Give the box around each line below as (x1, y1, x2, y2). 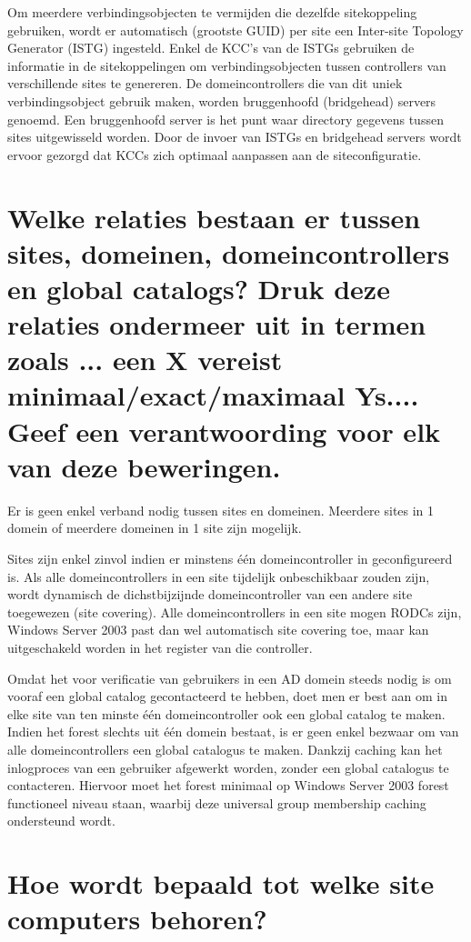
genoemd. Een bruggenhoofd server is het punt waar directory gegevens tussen (7, 109, 444, 128)
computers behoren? (7, 900, 267, 937)
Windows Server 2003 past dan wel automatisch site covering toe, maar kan (7, 620, 429, 639)
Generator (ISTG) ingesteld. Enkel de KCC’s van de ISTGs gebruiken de (7, 38, 415, 57)
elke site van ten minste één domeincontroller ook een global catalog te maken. (7, 704, 446, 723)
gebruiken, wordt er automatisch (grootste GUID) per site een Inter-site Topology (7, 20, 464, 39)
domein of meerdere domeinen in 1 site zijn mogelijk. (7, 518, 302, 537)
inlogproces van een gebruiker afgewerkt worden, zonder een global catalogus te (7, 757, 449, 777)
